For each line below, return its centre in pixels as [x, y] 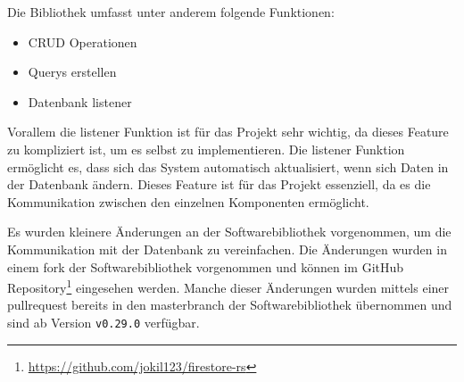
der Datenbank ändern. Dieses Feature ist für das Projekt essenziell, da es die [219, 184]
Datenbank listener [80, 101]
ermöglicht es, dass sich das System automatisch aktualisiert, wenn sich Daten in [228, 166]
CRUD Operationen [83, 42]
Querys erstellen [72, 72]
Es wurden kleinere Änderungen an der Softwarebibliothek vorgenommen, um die [229, 232]
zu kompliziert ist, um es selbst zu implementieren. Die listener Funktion [206, 149]
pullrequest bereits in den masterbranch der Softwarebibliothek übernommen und [230, 305]
